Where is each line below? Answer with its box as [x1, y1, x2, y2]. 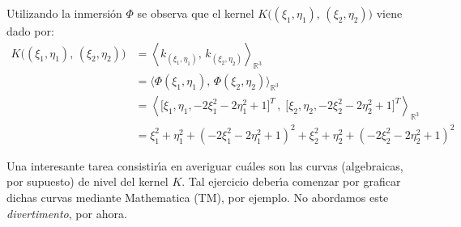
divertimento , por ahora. [6, 204, 127, 221]
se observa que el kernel [137, 5, 254, 21]
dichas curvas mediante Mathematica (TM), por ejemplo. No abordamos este [6, 189, 389, 205]
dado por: [6, 23, 54, 39]
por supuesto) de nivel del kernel [6, 173, 169, 190]
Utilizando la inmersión [6, 5, 122, 21]
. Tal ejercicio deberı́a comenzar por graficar [181, 173, 401, 190]
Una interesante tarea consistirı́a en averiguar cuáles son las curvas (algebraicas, [6, 157, 403, 174]
